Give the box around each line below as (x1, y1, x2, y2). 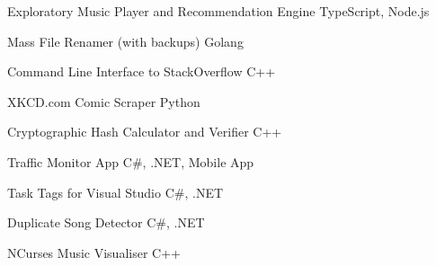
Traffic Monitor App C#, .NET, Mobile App (7, 152, 254, 171)
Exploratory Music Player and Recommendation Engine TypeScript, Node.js (7, 2, 430, 20)
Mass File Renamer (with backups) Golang (7, 31, 244, 50)
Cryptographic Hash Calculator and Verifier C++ (7, 122, 282, 141)
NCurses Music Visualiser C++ (7, 243, 181, 262)
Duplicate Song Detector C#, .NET (7, 213, 205, 232)
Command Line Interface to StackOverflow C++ (7, 62, 276, 81)
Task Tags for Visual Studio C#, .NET (7, 182, 224, 201)
